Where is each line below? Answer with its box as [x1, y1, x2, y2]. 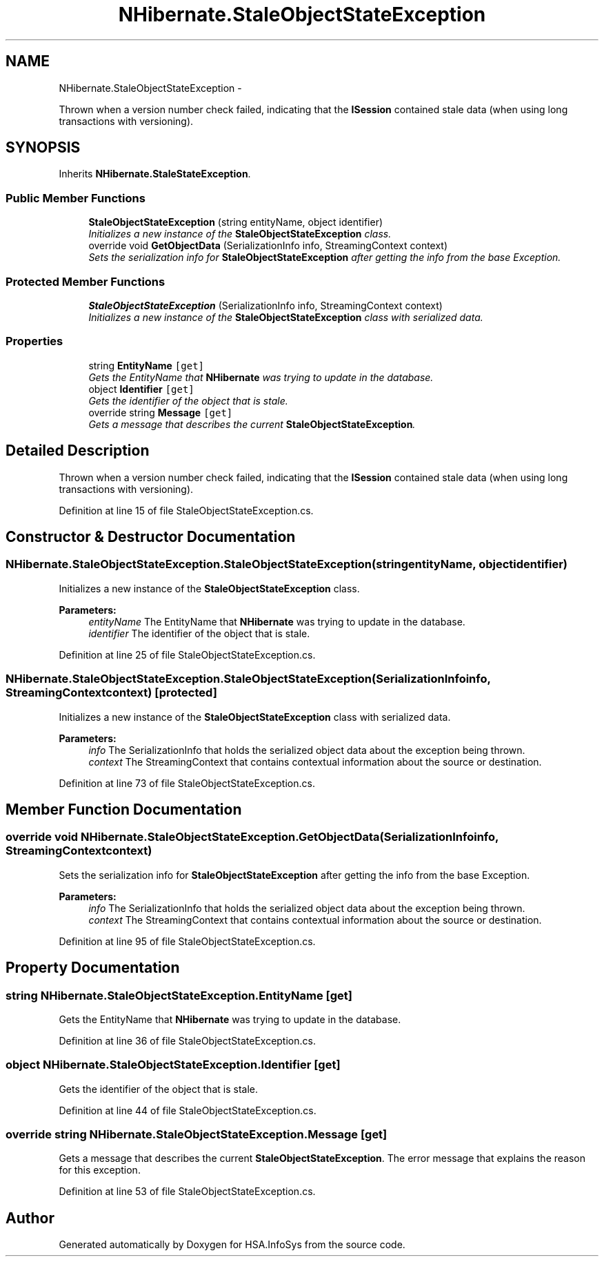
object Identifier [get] [88, 382, 194, 395]
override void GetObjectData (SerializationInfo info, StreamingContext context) [88, 240, 448, 252]
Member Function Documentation [6, 800, 242, 818]
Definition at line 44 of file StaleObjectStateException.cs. [59, 1104, 316, 1116]
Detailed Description [6, 442, 150, 460]
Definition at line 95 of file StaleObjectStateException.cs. [59, 935, 316, 947]
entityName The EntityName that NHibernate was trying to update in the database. [88, 615, 465, 628]
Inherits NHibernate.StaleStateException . [59, 168, 251, 180]
